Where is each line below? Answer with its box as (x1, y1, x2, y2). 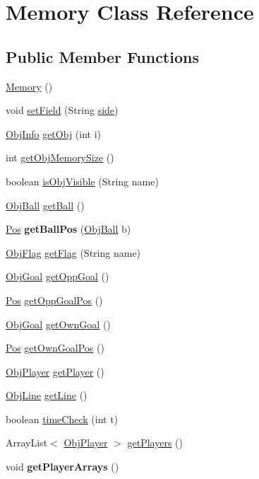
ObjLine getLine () (6, 388, 88, 403)
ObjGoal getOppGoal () (6, 269, 109, 284)
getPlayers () (127, 435, 183, 450)
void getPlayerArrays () (6, 459, 119, 474)
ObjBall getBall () (6, 197, 85, 212)
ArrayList (6, 435, 48, 450)
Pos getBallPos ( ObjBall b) (6, 221, 131, 236)
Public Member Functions (6, 45, 199, 67)
